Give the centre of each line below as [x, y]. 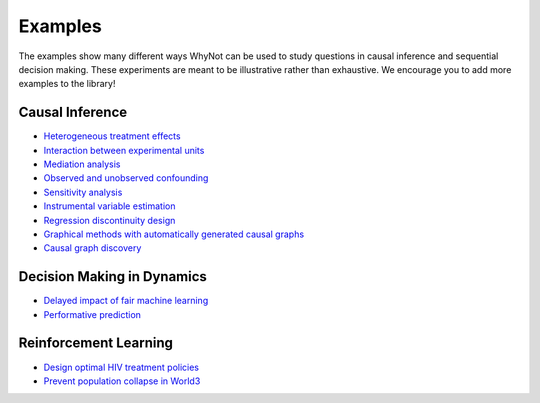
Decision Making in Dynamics [112, 276]
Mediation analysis [82, 164]
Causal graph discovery [92, 248]
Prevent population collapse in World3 [122, 381]
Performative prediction [92, 314]
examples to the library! [67, 84]
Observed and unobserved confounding [126, 178]
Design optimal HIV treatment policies [121, 367]
